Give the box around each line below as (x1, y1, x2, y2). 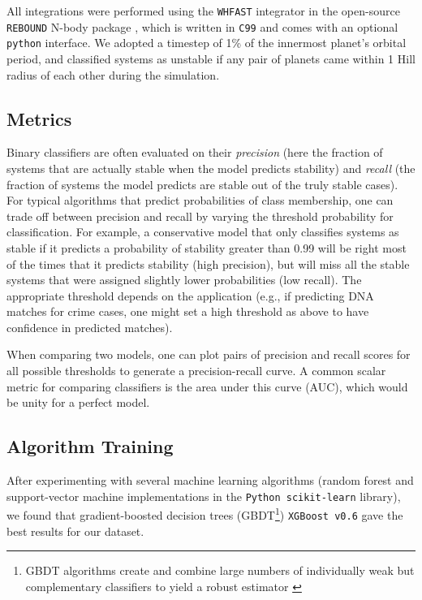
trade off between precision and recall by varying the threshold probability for (6, 207, 394, 224)
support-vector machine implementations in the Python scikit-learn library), (6, 487, 401, 504)
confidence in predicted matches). (6, 318, 173, 335)
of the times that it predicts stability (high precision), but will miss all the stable (6, 255, 410, 272)
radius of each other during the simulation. (6, 66, 220, 83)
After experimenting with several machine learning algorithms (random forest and (6, 472, 414, 489)
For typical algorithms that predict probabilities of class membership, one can (6, 192, 394, 209)
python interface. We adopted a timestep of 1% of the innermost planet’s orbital (6, 34, 407, 51)
